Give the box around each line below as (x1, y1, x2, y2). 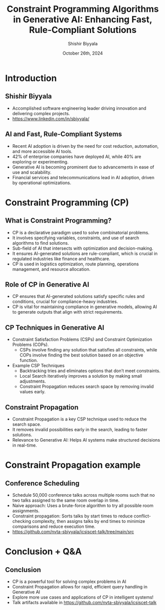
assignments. (12, 508, 40, 514)
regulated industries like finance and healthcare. (12, 256, 111, 261)
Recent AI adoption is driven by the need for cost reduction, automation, (12, 143, 159, 149)
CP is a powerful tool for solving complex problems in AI (12, 578, 127, 584)
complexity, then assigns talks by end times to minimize (32, 518, 145, 524)
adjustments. (19, 378, 46, 385)
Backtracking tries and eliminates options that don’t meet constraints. (19, 368, 161, 374)
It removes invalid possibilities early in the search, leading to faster (12, 427, 148, 432)
